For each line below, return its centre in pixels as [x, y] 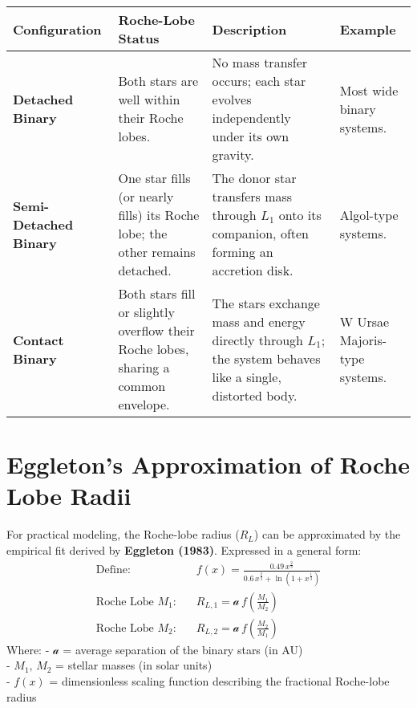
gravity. [233, 155]
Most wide [369, 90]
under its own [251, 136]
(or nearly [146, 196]
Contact [38, 340]
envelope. [144, 404]
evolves [232, 99]
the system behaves [266, 358]
